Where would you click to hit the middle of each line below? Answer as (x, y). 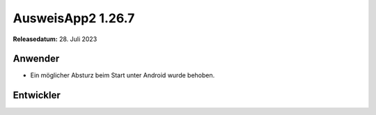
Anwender (36, 59)
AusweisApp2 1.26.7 (74, 18)
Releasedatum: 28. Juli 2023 (55, 39)
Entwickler (37, 95)
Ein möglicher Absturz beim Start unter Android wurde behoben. (123, 75)
